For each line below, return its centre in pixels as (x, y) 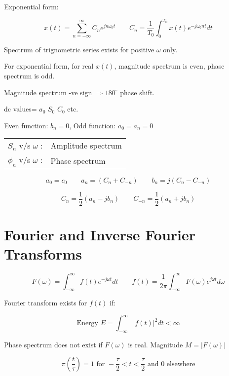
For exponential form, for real (49, 66)
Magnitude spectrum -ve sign (48, 92)
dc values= (20, 109)
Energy (88, 323)
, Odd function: (93, 125)
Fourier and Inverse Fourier (100, 234)
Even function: (26, 125)
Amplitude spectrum (86, 146)
